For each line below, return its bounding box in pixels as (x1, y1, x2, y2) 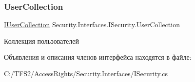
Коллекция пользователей (4, 35, 79, 46)
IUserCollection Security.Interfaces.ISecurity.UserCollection (4, 19, 180, 30)
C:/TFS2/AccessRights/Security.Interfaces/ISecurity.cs (4, 68, 168, 78)
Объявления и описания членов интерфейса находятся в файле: (4, 52, 192, 62)
